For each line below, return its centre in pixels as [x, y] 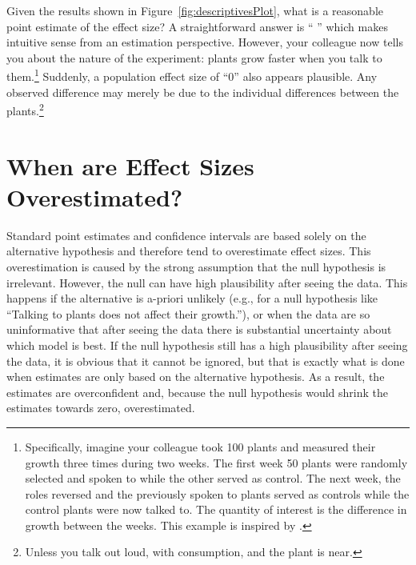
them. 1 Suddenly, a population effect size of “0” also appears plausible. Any [192, 75]
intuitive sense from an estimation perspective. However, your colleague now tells [205, 42]
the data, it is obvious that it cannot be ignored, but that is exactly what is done [206, 361]
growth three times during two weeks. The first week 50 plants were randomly [216, 462]
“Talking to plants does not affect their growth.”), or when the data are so [188, 313]
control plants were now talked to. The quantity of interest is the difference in [216, 509]
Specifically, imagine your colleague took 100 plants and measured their [200, 446]
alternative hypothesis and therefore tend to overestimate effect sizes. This [189, 251]
